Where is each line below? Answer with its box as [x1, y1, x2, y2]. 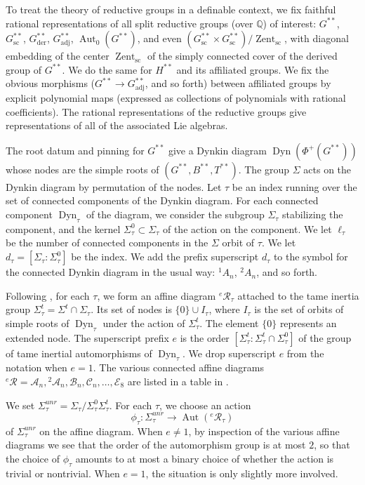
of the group [298, 330, 352, 345]
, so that [314, 437, 350, 452]
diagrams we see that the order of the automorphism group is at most [6, 437, 306, 452]
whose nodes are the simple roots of [6, 161, 159, 176]
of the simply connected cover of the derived [147, 48, 338, 63]
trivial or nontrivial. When [6, 465, 120, 480]
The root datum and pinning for [6, 142, 145, 157]
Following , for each [6, 288, 90, 303]
